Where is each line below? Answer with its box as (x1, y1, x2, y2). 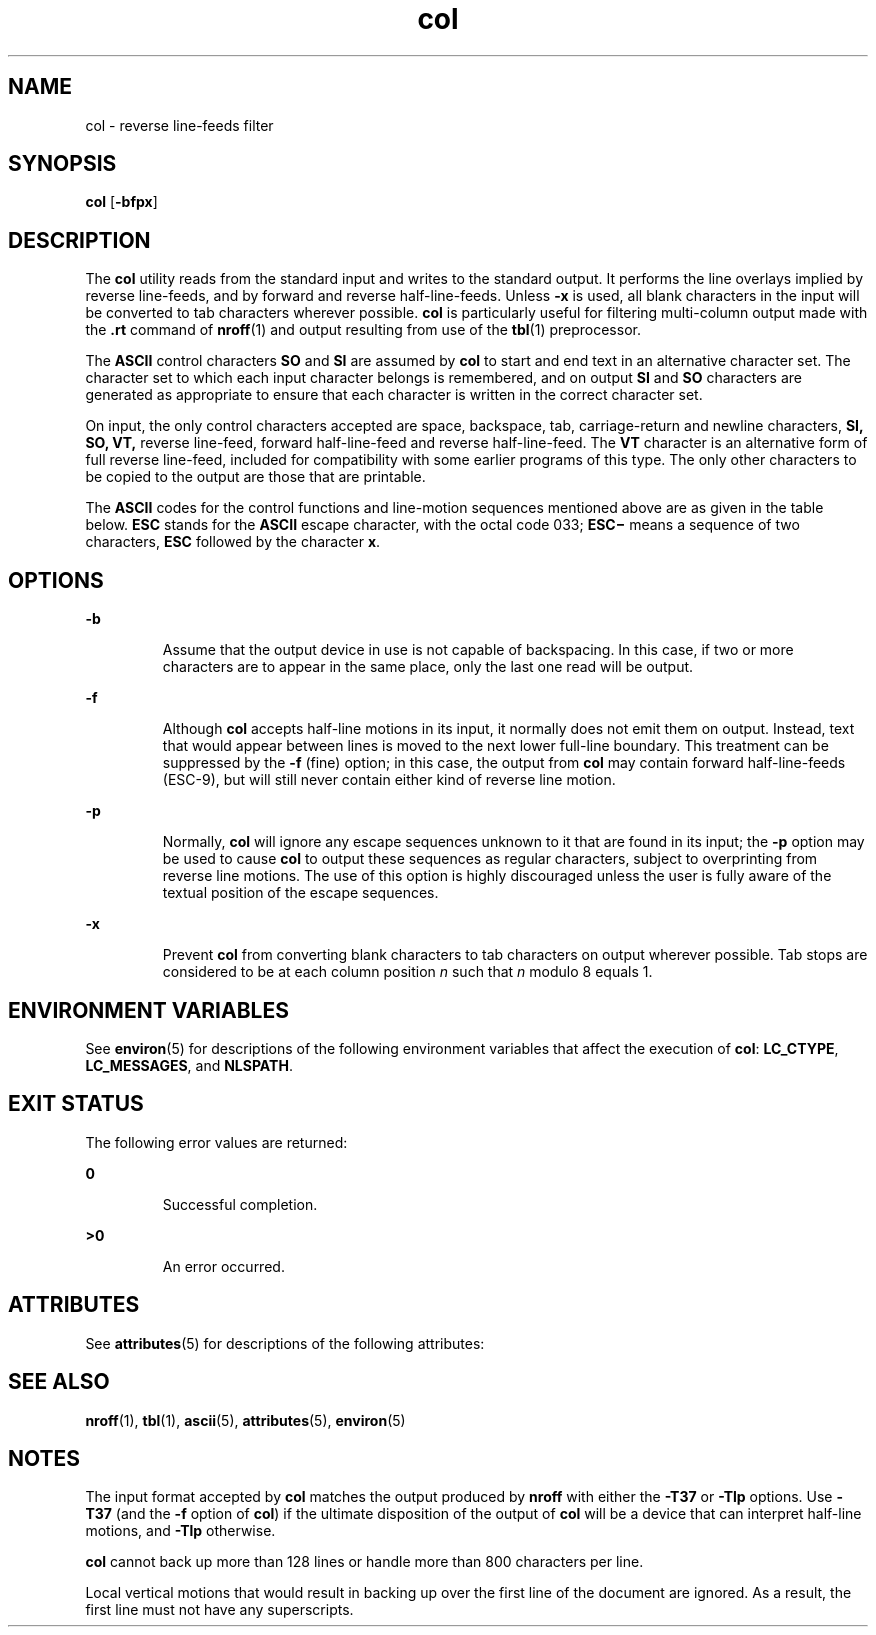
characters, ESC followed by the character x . (85, 533, 381, 551)
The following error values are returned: (85, 1133, 348, 1151)
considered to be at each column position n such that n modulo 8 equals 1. (162, 963, 653, 981)
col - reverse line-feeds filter (85, 116, 274, 134)
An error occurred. (162, 1257, 285, 1275)
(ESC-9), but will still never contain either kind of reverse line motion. (162, 771, 616, 789)
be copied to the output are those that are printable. (85, 468, 426, 486)
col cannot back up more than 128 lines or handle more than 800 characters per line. (85, 1553, 644, 1571)
